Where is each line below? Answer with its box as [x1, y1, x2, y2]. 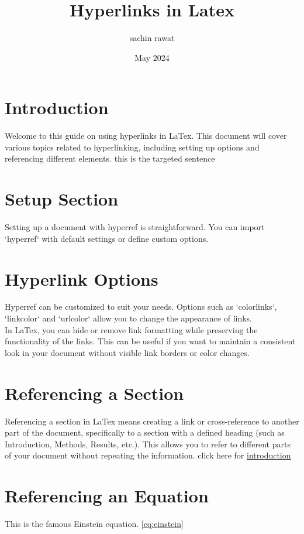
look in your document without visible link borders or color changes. [5, 346, 250, 358]
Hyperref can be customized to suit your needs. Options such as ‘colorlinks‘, [5, 300, 277, 313]
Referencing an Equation [5, 484, 209, 508]
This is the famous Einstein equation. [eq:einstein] [5, 518, 184, 530]
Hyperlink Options [5, 266, 158, 290]
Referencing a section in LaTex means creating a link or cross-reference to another [5, 415, 299, 427]
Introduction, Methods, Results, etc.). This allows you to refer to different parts [5, 437, 291, 450]
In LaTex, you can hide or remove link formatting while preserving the [5, 323, 258, 336]
